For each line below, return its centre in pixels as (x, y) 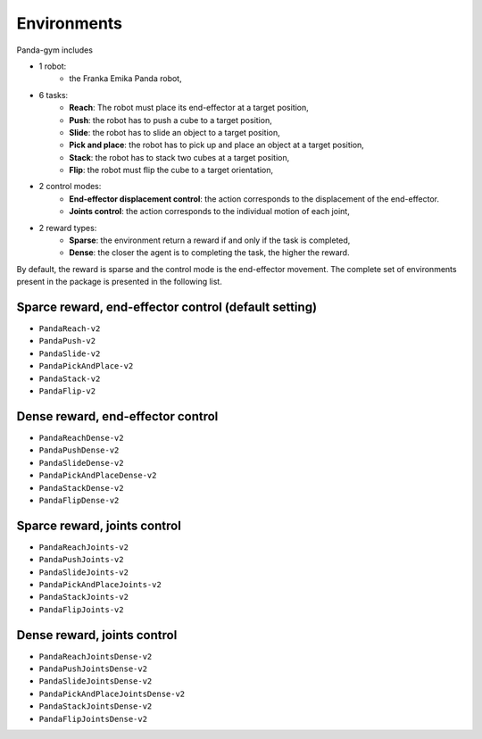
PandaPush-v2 (67, 341)
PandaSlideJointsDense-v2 (96, 681)
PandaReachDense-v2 (81, 438)
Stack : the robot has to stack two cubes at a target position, (179, 157)
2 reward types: (68, 228)
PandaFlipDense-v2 (79, 500)
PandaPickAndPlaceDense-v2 (98, 476)
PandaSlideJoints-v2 (84, 572)
